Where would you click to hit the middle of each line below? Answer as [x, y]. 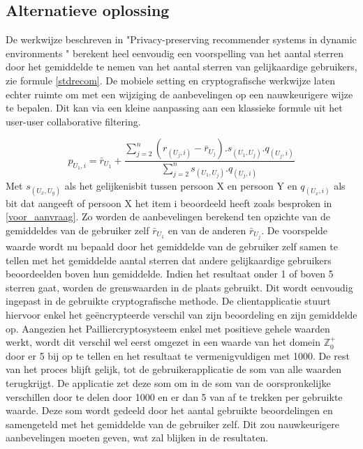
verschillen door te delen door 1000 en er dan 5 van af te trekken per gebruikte [174, 396]
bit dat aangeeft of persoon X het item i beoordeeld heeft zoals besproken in [169, 203]
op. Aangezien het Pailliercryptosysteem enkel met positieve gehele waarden [168, 328]
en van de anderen [207, 230]
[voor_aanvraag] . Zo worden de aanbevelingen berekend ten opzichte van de [168, 216]
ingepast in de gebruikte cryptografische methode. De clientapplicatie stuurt [168, 301]
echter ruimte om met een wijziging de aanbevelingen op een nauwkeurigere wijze [179, 94]
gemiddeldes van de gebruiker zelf [77, 230]
